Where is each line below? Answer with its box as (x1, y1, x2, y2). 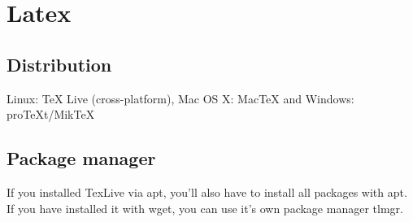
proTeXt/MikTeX (7, 106, 95, 123)
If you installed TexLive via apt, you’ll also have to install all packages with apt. (7, 183, 407, 200)
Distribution (7, 51, 112, 76)
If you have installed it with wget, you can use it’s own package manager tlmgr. (7, 199, 403, 216)
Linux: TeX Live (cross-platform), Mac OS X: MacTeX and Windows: (7, 89, 354, 107)
